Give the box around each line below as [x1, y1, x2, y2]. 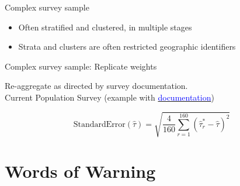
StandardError [73, 120, 126, 129]
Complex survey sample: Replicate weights [5, 60, 157, 72]
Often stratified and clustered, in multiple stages [18, 20, 192, 33]
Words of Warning [5, 159, 156, 183]
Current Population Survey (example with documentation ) [5, 91, 214, 103]
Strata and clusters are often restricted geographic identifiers [18, 40, 236, 53]
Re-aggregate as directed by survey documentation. [5, 80, 188, 92]
